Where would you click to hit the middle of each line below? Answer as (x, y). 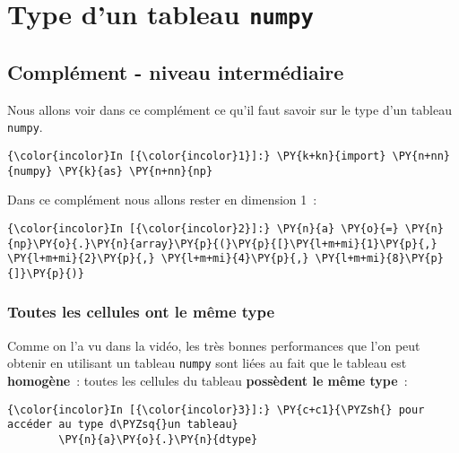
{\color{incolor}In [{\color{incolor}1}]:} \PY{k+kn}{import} (197, 156)
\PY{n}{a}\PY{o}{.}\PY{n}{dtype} (158, 439)
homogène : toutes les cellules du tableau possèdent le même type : (208, 380)
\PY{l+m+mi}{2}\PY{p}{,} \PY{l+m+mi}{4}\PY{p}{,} (158, 259)
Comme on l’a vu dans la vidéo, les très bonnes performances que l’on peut (214, 345)
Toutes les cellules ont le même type (141, 312)
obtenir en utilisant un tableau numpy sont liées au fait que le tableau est (207, 363)
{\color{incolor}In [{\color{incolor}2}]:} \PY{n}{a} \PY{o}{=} (203, 228)
